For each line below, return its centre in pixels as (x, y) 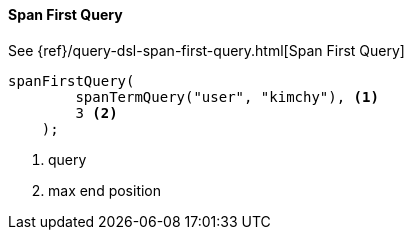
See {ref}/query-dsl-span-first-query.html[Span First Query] (206, 50)
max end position (105, 190)
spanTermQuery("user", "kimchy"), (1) (227, 96)
